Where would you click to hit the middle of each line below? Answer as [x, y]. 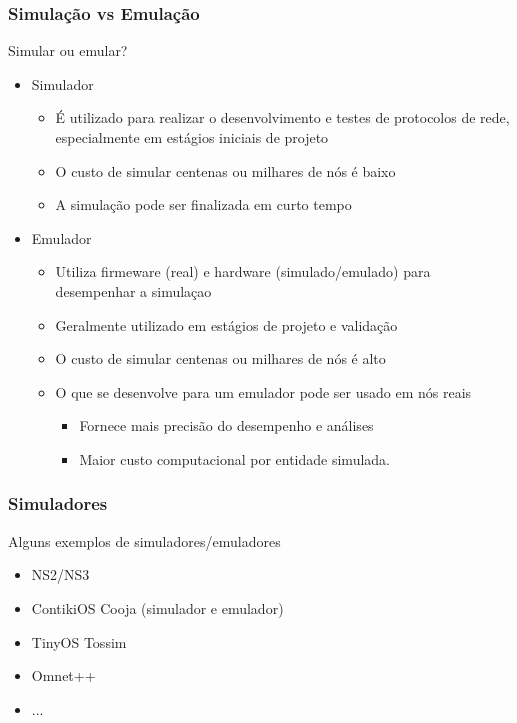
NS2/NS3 [60, 574]
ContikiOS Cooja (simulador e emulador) [157, 607]
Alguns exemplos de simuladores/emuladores [144, 540]
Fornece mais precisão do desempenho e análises [226, 425]
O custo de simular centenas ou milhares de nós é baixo [225, 170]
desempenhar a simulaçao [133, 290]
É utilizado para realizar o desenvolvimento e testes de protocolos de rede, [282, 117]
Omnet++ [63, 675]
